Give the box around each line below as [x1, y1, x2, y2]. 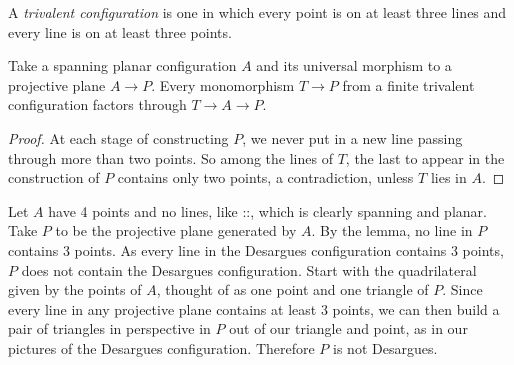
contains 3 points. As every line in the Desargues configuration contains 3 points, [8, 239, 504, 260]
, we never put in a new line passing [242, 127, 463, 148]
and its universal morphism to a [256, 55, 452, 76]
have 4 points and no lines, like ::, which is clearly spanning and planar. [48, 200, 487, 221]
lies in [430, 167, 467, 188]
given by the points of [8, 279, 142, 300]
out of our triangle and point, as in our [229, 318, 468, 339]
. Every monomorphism [151, 74, 295, 95]
